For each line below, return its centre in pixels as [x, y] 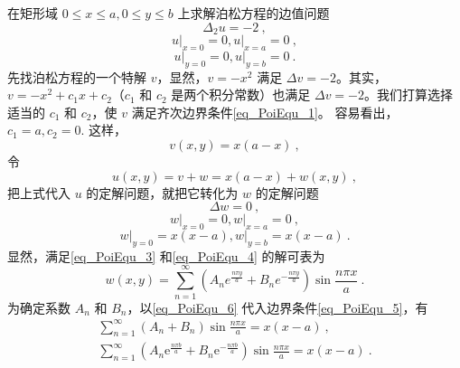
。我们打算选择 [409, 94]
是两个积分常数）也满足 [241, 94]
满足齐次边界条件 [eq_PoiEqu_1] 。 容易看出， [265, 112]
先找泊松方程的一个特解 [77, 76]
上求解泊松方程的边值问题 [253, 13]
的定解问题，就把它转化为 [162, 192]
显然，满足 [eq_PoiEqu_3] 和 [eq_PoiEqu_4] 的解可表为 [166, 255]
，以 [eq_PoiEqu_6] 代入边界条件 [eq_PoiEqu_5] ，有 [277, 307]
